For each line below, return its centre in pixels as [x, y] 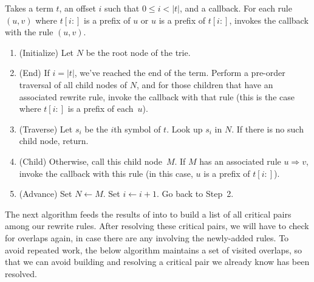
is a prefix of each [101, 108]
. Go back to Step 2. [195, 194]
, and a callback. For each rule [236, 8]
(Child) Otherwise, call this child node [90, 161]
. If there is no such [268, 129]
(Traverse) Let [46, 129]
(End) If [34, 73]
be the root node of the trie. [138, 52]
